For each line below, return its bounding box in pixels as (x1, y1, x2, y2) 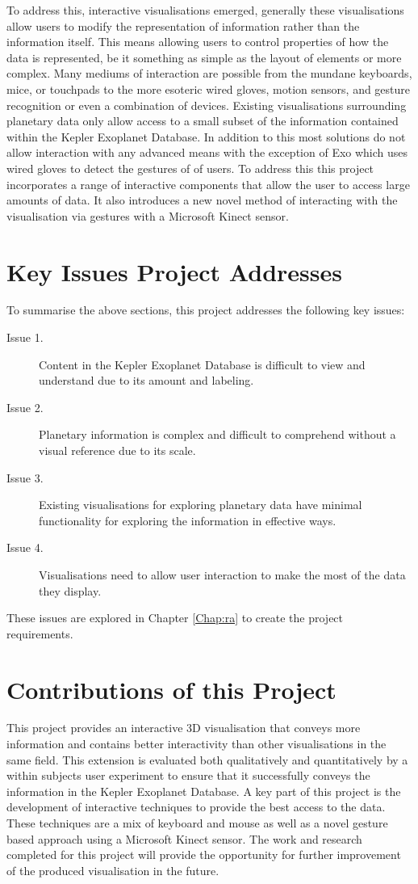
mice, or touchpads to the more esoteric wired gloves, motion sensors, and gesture (6, 80, 411, 97)
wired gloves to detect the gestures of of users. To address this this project (6, 159, 374, 176)
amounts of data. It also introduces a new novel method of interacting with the (6, 192, 398, 208)
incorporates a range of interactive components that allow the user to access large (6, 175, 410, 192)
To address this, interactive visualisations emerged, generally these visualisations (6, 2, 404, 18)
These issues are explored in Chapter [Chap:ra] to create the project (6, 609, 344, 626)
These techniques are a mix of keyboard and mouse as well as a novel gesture (6, 815, 388, 831)
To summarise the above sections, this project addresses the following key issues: (6, 301, 405, 318)
